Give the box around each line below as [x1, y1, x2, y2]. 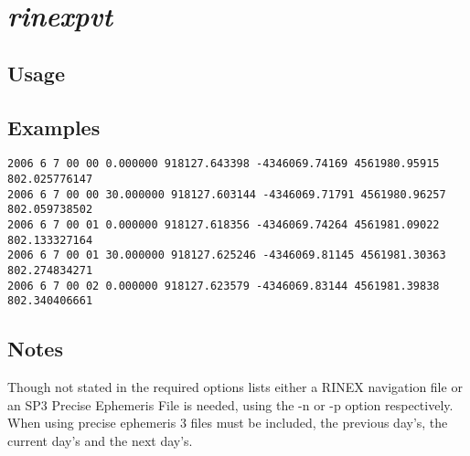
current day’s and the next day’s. [7, 430, 193, 450]
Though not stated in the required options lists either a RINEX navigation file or [7, 377, 463, 397]
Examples [7, 112, 101, 141]
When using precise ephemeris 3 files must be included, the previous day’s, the [7, 413, 448, 432]
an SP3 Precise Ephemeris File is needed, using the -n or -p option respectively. [7, 395, 454, 414]
